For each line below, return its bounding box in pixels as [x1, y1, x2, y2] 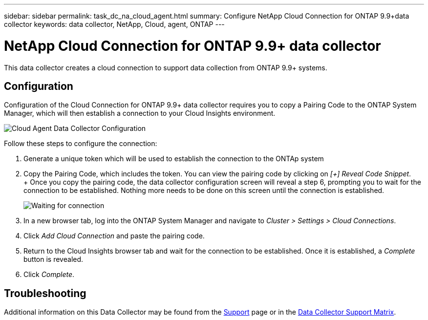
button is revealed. [23, 255, 84, 264]
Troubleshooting [4, 287, 86, 299]
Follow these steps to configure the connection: [4, 139, 157, 148]
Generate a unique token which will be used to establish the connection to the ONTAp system [23, 154, 324, 163]
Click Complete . [23, 270, 75, 279]
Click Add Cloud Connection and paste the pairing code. [23, 232, 205, 240]
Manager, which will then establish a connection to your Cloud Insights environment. [4, 109, 276, 118]
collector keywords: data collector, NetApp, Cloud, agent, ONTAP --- [4, 20, 225, 28]
